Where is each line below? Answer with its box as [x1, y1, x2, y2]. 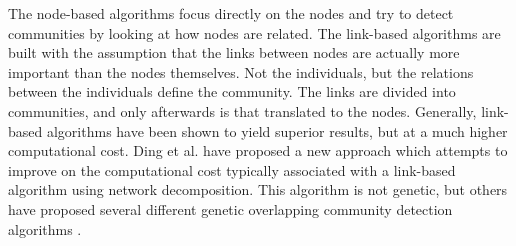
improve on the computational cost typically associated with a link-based [8, 159, 456, 180]
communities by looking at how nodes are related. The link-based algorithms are [8, 22, 501, 43]
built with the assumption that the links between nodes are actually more [8, 42, 460, 63]
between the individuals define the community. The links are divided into [8, 81, 456, 102]
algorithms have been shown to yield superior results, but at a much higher [46, 120, 508, 141]
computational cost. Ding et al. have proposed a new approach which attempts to [8, 140, 508, 161]
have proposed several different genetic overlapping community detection [8, 198, 453, 219]
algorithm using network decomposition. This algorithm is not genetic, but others [8, 179, 508, 200]
